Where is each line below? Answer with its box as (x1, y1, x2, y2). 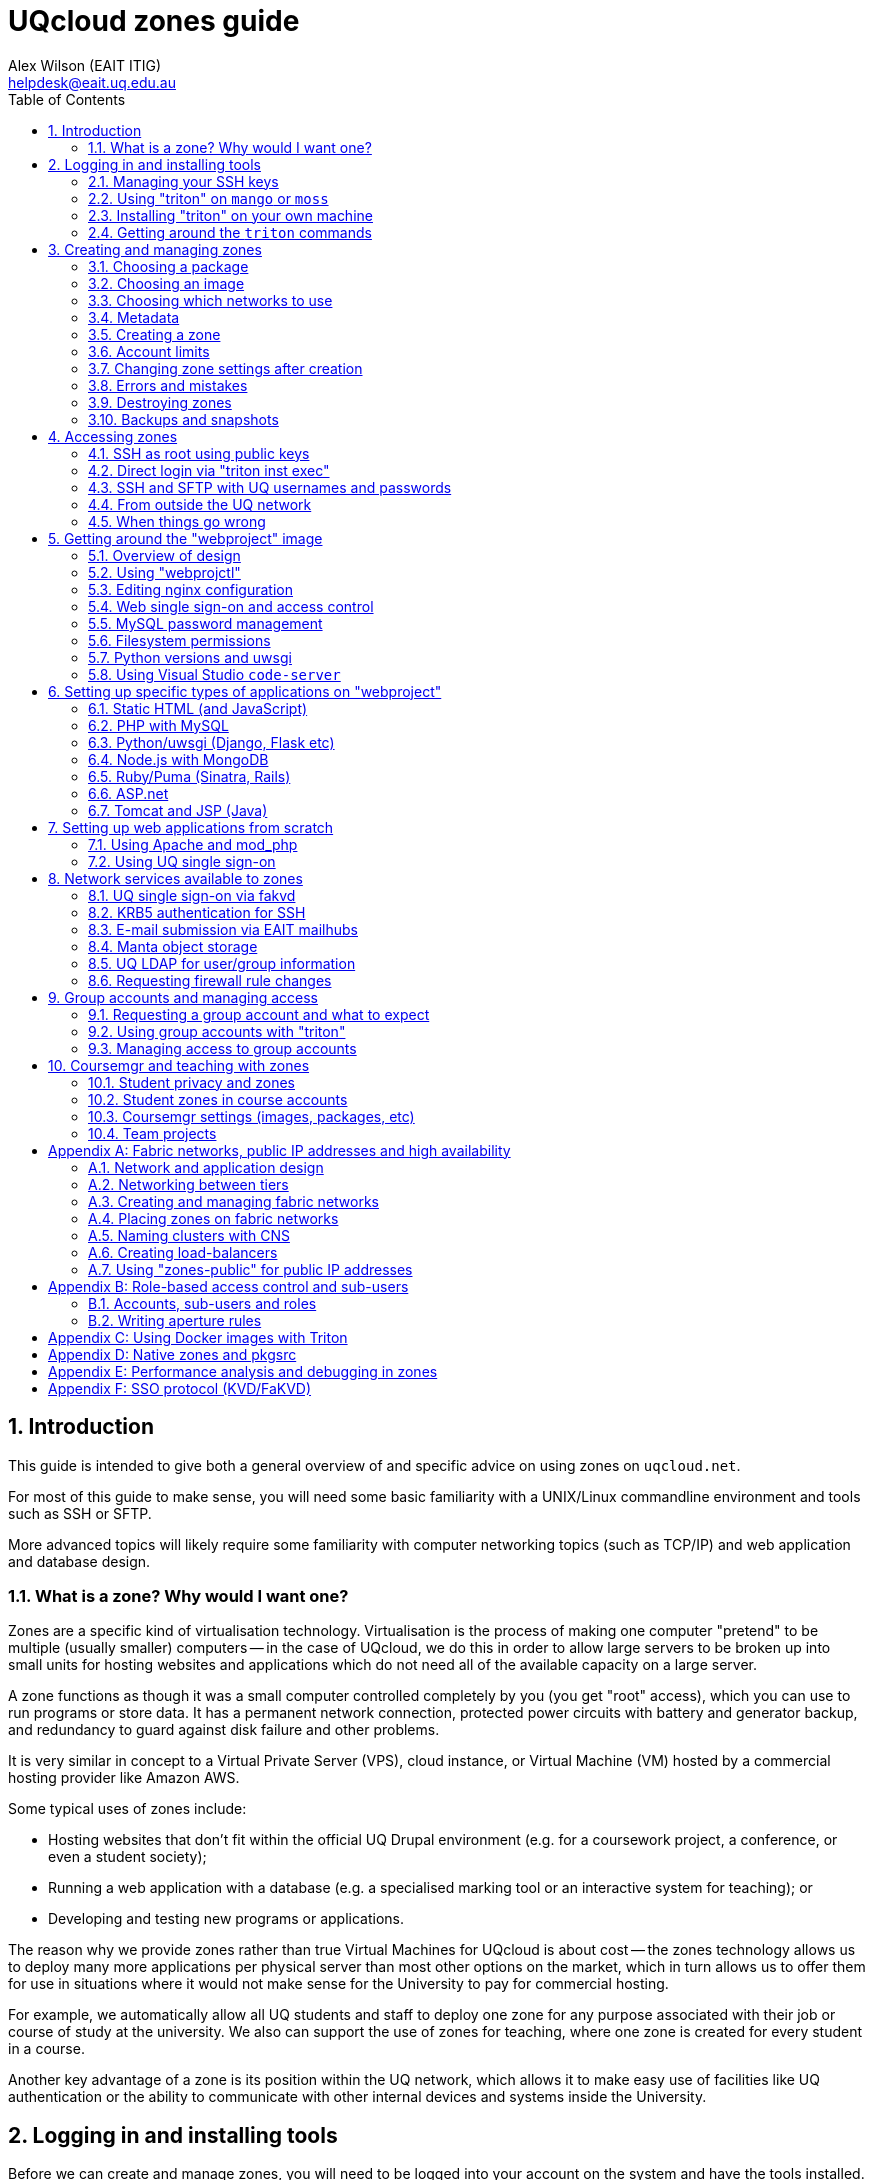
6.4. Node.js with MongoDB (88, 750, 269, 768)
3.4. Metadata (88, 308, 180, 326)
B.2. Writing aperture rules (88, 1311, 262, 1329)
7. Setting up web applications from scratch (48, 818, 334, 836)
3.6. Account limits (88, 342, 210, 360)
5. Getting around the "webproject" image (48, 529, 323, 547)
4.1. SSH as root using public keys (88, 444, 310, 462)
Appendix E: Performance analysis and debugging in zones (48, 1362, 438, 1380)
